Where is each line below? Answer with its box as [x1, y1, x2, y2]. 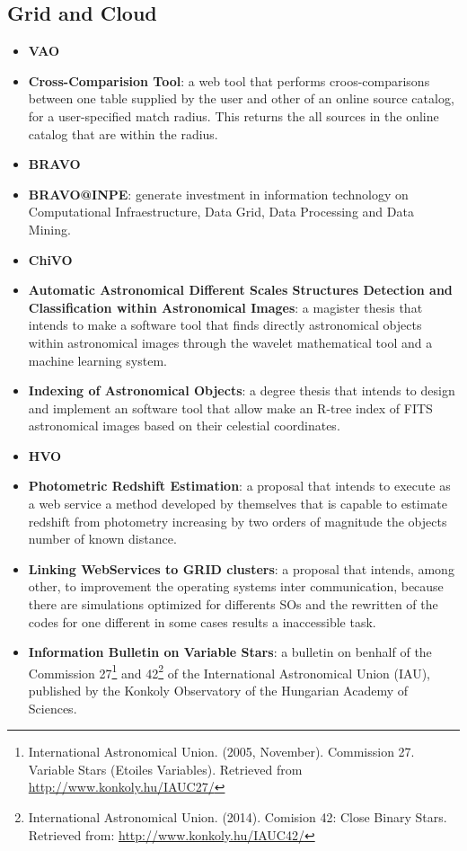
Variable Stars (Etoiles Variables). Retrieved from [28, 759, 303, 778]
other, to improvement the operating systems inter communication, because [28, 577, 444, 596]
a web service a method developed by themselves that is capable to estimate [28, 494, 448, 513]
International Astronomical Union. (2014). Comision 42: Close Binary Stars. [28, 808, 447, 827]
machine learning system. [28, 350, 167, 369]
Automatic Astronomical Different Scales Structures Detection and [28, 280, 453, 299]
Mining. [28, 219, 71, 238]
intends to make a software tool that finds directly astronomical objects [28, 315, 422, 334]
